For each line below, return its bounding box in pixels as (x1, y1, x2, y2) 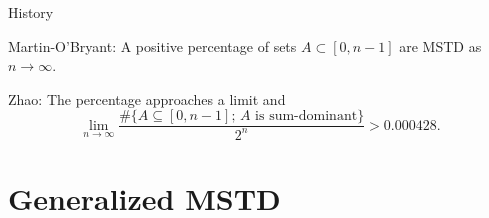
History (8, 2, 54, 22)
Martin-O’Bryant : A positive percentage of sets (8, 35, 297, 56)
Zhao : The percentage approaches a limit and (8, 88, 286, 109)
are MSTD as (399, 35, 482, 56)
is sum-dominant (255, 109, 358, 124)
